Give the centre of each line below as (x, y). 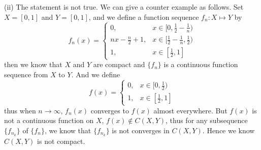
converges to (110, 110)
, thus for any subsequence (207, 120)
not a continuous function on (49, 120)
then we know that (33, 64)
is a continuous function (201, 64)
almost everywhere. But (190, 110)
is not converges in (141, 130)
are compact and (119, 64)
